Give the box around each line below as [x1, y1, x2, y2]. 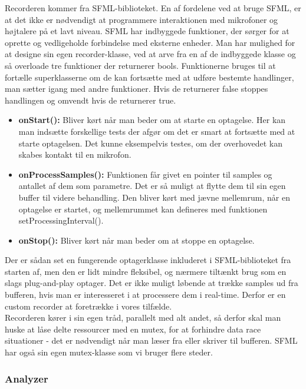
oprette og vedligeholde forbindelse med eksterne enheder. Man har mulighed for [5, 36, 295, 48]
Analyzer [5, 371, 48, 385]
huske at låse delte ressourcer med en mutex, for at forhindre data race [5, 322, 261, 335]
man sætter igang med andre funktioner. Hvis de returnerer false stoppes [5, 82, 268, 95]
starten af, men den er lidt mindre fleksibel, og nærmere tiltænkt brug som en [5, 265, 287, 277]
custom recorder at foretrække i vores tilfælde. [5, 300, 172, 312]
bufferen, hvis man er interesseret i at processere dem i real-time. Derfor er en [5, 288, 286, 301]
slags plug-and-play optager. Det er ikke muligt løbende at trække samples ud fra [5, 277, 298, 289]
